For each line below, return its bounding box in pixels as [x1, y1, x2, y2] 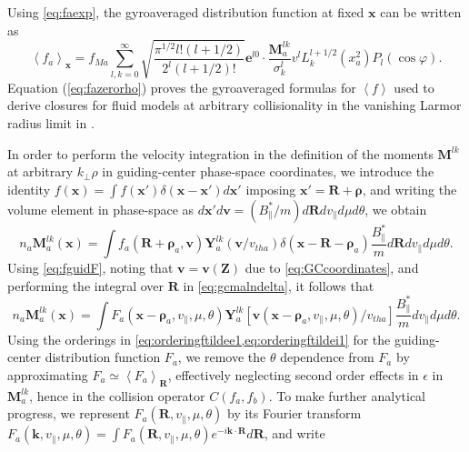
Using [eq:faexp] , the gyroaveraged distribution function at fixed [7, 3, 364, 21]
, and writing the [362, 179, 457, 198]
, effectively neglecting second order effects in [167, 365, 419, 384]
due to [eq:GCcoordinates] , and [244, 258, 419, 277]
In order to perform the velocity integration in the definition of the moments [7, 144, 434, 163]
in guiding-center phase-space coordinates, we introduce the [102, 162, 434, 181]
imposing [245, 179, 296, 198]
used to [394, 77, 434, 96]
